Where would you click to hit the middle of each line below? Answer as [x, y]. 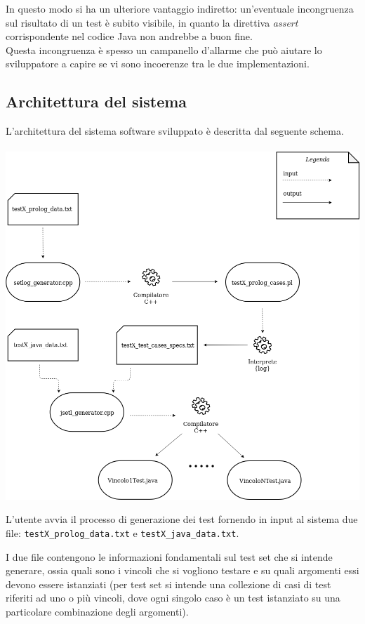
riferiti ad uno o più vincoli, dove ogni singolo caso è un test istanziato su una [173, 598]
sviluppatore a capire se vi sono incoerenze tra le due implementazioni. [158, 64]
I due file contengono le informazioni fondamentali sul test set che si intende [169, 556]
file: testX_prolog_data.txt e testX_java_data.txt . [122, 533]
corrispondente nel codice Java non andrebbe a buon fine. [129, 36]
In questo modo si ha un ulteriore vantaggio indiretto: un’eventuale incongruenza [180, 8]
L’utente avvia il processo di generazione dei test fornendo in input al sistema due [182, 519]
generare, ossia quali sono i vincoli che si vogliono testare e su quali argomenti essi [182, 570]
